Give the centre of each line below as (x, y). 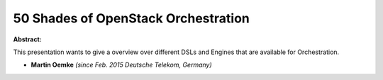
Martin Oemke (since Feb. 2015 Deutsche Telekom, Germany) (121, 65)
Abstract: (27, 39)
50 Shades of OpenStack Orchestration (131, 18)
